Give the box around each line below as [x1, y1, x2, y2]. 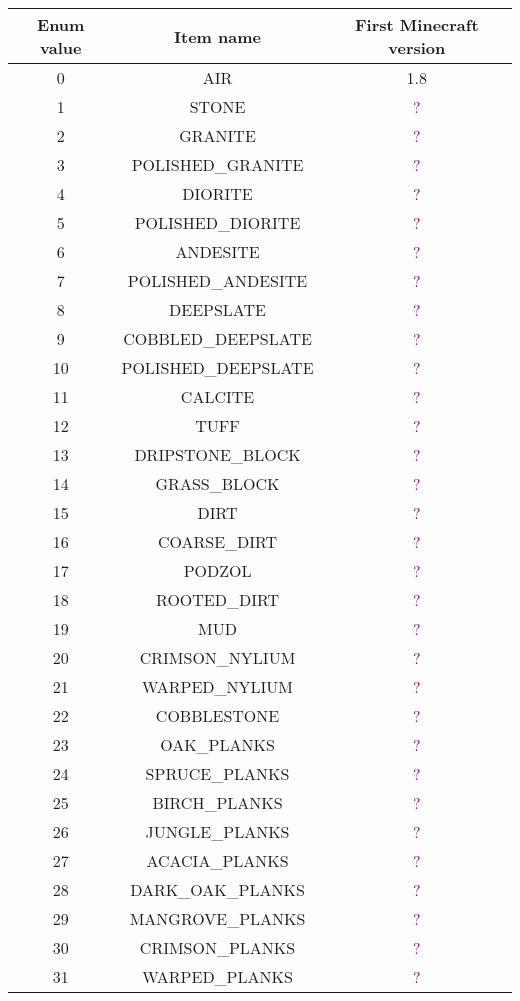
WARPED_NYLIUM [142, 675, 293, 698]
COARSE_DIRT [157, 530, 278, 553]
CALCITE [180, 385, 255, 408]
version [388, 36, 446, 59]
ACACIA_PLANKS [146, 849, 289, 872]
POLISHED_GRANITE [131, 153, 304, 176]
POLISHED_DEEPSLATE [121, 356, 314, 379]
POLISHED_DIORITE [134, 211, 301, 234]
